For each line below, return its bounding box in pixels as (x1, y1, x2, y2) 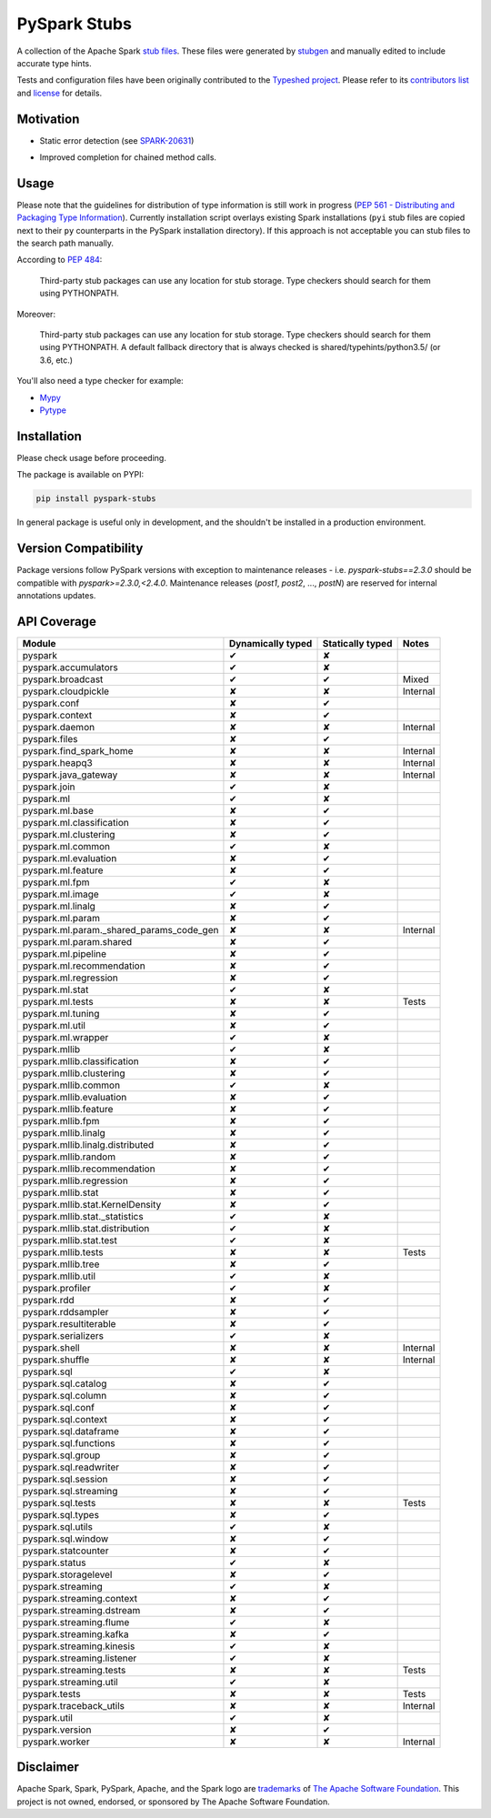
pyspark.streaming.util (22, 1675, 118, 1688)
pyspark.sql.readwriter (22, 1461, 120, 1473)
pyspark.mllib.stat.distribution (22, 1221, 150, 1234)
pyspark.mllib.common (22, 1079, 121, 1091)
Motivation (16, 111, 80, 126)
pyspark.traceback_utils (22, 1699, 125, 1712)
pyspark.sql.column (22, 1389, 107, 1401)
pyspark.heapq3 (22, 756, 93, 768)
